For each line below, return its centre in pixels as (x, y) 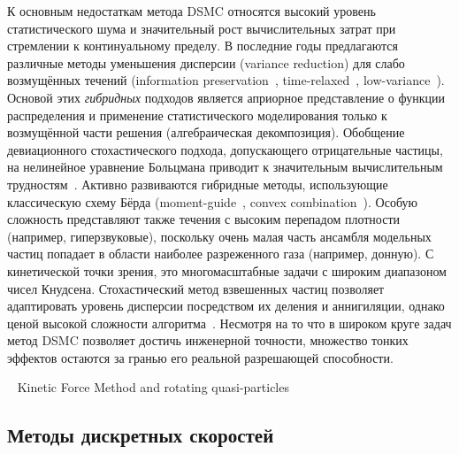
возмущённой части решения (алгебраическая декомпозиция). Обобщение (206, 132)
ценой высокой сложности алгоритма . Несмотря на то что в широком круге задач (229, 323)
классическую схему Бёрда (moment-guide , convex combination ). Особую (212, 201)
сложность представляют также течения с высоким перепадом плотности (204, 219)
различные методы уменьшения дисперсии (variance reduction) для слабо (206, 62)
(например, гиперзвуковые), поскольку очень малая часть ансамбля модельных (219, 236)
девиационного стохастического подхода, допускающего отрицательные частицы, (225, 149)
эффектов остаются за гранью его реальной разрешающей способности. (200, 357)
